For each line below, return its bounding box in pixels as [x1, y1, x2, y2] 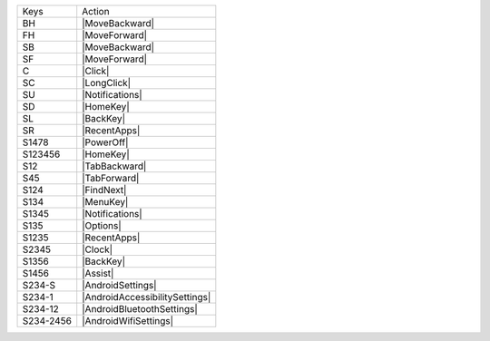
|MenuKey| [82, 196, 129, 208]
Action [82, 5, 110, 17]
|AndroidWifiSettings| [82, 315, 174, 326]
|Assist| [82, 268, 114, 279]
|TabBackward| [82, 160, 147, 172]
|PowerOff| [82, 136, 129, 149]
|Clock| [82, 243, 113, 256]
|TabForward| [82, 172, 140, 184]
